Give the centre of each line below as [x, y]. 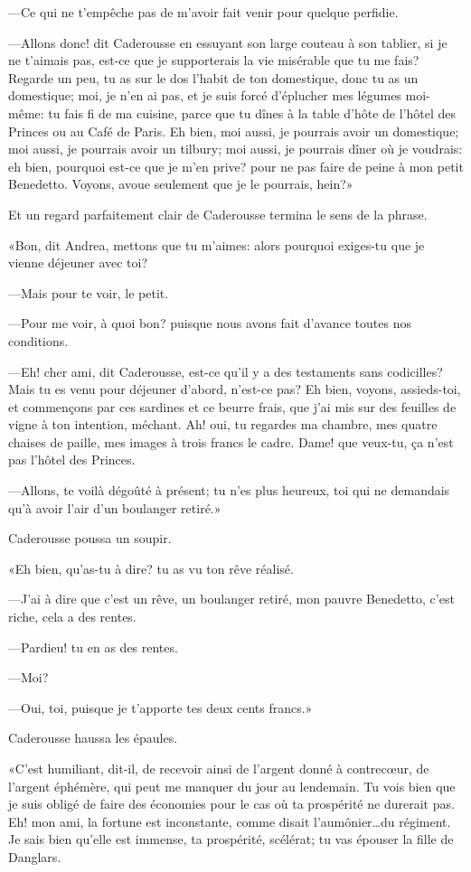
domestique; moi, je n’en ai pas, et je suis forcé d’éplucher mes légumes [205, 95]
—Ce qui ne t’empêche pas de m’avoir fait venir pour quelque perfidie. [203, 12]
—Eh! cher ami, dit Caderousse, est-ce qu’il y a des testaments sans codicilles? [226, 371]
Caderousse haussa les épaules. [93, 738]
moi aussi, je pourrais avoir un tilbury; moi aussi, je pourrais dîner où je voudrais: [235, 149]
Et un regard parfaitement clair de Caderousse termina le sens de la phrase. [218, 214]
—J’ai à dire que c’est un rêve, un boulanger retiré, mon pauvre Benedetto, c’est [231, 599]
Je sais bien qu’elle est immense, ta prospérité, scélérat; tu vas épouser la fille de [231, 839]
